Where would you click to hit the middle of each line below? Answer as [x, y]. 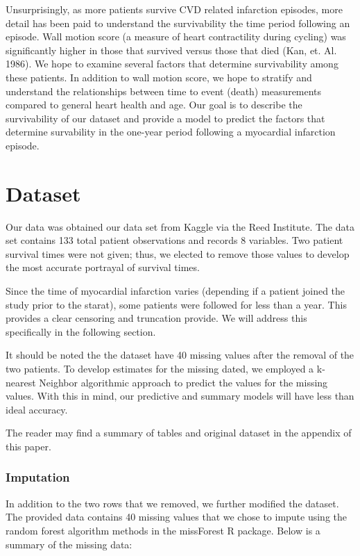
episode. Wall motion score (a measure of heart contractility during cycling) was [176, 36]
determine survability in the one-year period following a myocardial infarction [171, 132]
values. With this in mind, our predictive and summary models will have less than [180, 396]
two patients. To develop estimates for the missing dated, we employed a [160, 368]
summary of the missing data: [69, 544]
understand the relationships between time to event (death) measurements [164, 91]
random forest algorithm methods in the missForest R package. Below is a [163, 530]
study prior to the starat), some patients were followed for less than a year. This [176, 304]
